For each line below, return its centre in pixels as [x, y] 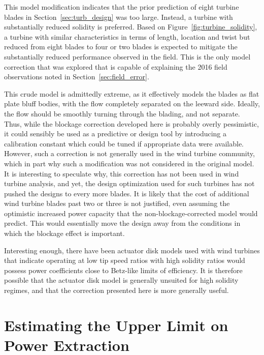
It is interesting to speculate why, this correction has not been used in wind [122, 173]
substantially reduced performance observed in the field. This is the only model [127, 56]
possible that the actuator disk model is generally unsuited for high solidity [121, 280]
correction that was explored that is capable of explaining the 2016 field [116, 66]
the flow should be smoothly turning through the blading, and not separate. [122, 113]
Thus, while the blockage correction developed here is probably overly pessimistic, [131, 123]
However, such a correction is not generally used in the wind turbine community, [129, 153]
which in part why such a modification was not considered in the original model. [129, 163]
